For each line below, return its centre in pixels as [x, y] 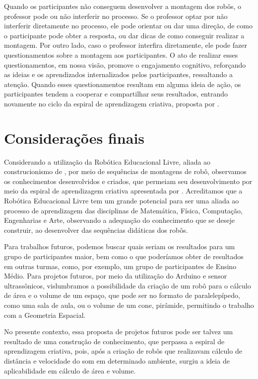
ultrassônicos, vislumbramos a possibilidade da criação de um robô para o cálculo [128, 285]
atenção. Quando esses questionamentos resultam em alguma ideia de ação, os [123, 84]
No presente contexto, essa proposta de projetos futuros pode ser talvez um [119, 332]
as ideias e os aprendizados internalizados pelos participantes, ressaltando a [118, 74]
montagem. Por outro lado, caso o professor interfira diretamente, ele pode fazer [126, 45]
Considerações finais [74, 138]
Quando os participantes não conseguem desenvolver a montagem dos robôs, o [123, 6]
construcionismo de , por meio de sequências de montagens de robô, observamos [125, 171]
